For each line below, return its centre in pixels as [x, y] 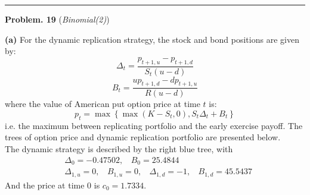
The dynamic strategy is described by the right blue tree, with [119, 149]
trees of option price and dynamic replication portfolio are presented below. [143, 137]
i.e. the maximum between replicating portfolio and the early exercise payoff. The [154, 125]
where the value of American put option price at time [103, 104]
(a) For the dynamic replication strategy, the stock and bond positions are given [152, 39]
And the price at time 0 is [52, 185]
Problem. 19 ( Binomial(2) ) [57, 19]
